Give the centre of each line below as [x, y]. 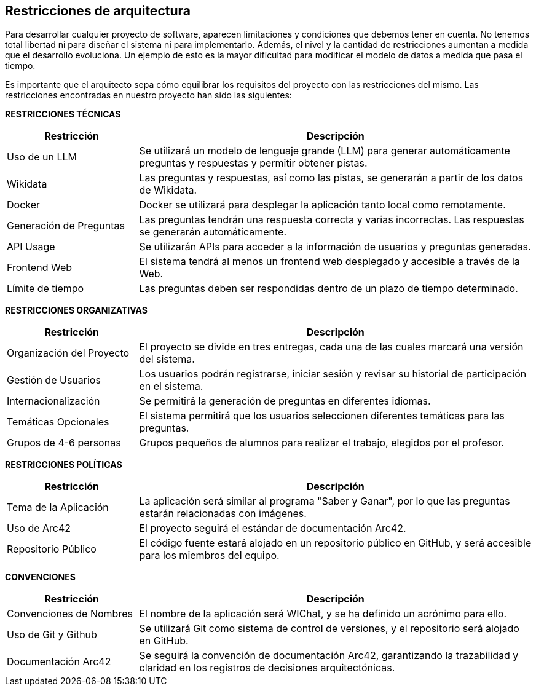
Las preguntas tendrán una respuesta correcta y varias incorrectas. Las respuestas [332, 220]
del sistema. [167, 359]
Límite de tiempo [45, 289]
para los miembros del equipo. [209, 555]
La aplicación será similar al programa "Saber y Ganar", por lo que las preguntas [325, 501]
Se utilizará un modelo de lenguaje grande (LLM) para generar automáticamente [325, 151]
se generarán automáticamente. [213, 232]
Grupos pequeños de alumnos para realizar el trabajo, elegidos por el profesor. [321, 443]
